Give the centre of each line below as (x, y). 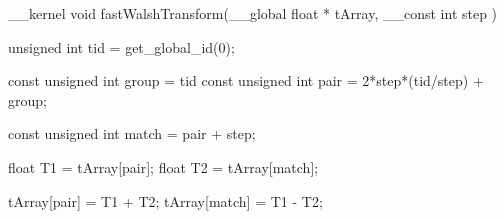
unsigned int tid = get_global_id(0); (121, 46)
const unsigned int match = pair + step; (132, 133)
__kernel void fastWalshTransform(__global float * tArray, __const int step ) (253, 13)
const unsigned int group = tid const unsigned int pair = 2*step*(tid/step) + (246, 80)
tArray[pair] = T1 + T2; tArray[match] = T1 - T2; (165, 200)
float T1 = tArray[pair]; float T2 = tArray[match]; (163, 166)
